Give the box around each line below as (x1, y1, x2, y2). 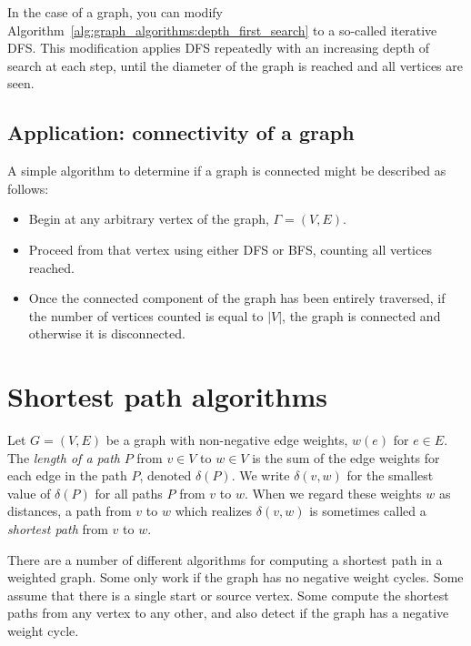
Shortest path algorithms (7, 378, 327, 415)
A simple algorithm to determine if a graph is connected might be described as (7, 161, 446, 180)
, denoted (139, 466, 192, 485)
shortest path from (7, 520, 108, 539)
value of (7, 483, 51, 502)
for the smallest (346, 466, 434, 485)
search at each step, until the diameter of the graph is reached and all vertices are (7, 56, 463, 75)
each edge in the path (7, 466, 127, 485)
